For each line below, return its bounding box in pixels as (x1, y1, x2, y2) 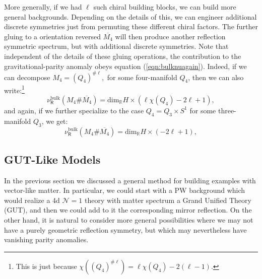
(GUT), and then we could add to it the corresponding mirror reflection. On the (4, 204, 252, 215)
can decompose (4, 72, 50, 82)
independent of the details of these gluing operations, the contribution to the (4, 50, 241, 61)
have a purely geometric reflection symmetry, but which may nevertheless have (4, 224, 247, 235)
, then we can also (188, 72, 244, 82)
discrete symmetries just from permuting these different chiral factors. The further (4, 21, 258, 32)
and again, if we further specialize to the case (4, 105, 144, 115)
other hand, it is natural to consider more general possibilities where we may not (4, 215, 253, 225)
